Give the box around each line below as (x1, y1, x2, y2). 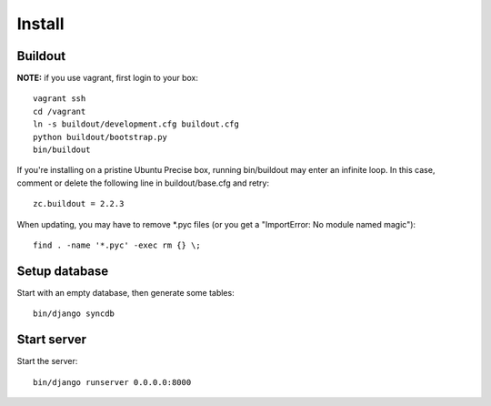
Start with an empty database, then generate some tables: (16, 287, 235, 298)
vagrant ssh (33, 94, 86, 104)
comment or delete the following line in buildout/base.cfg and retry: (16, 178, 270, 188)
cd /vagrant (33, 106, 86, 117)
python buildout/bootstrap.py (33, 132, 168, 142)
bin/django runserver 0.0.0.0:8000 (33, 377, 192, 387)
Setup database (16, 263, 109, 279)
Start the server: (16, 356, 78, 367)
